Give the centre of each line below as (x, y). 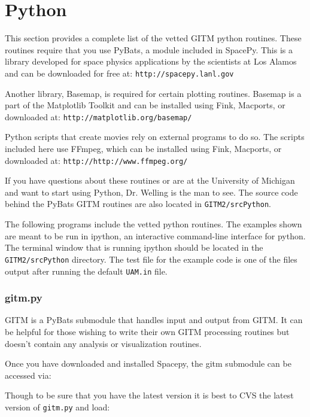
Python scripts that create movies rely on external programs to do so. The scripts (155, 137)
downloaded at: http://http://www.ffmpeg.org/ (96, 160)
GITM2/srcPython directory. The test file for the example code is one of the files (151, 259)
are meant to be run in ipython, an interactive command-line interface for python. (155, 235)
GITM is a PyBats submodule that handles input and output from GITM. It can (154, 320)
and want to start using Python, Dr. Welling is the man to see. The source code (151, 192)
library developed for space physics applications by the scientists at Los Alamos (151, 61)
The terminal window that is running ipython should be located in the (134, 247)
